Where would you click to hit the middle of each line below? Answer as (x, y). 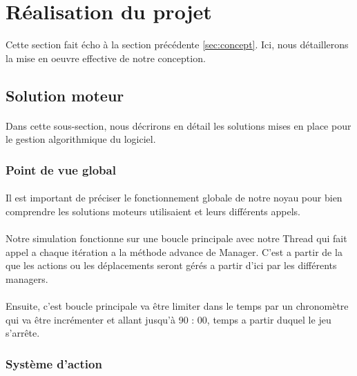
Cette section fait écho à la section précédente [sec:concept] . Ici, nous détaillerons (177, 44)
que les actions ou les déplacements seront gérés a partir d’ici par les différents (171, 265)
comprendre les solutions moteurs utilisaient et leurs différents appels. (153, 211)
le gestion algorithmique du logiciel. (81, 139)
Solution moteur (65, 95)
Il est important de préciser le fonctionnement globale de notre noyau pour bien (174, 198)
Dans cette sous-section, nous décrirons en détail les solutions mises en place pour (178, 125)
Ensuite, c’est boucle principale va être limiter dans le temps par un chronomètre (177, 306)
